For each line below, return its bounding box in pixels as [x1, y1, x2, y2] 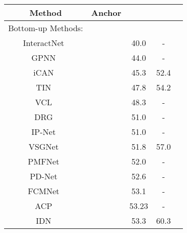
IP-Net [31, 126, 56, 137]
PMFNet [28, 155, 59, 167]
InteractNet [23, 37, 64, 49]
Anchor [91, 7, 122, 18]
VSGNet [28, 141, 59, 152]
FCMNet [28, 185, 60, 197]
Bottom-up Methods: [8, 22, 83, 34]
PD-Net [30, 170, 58, 182]
